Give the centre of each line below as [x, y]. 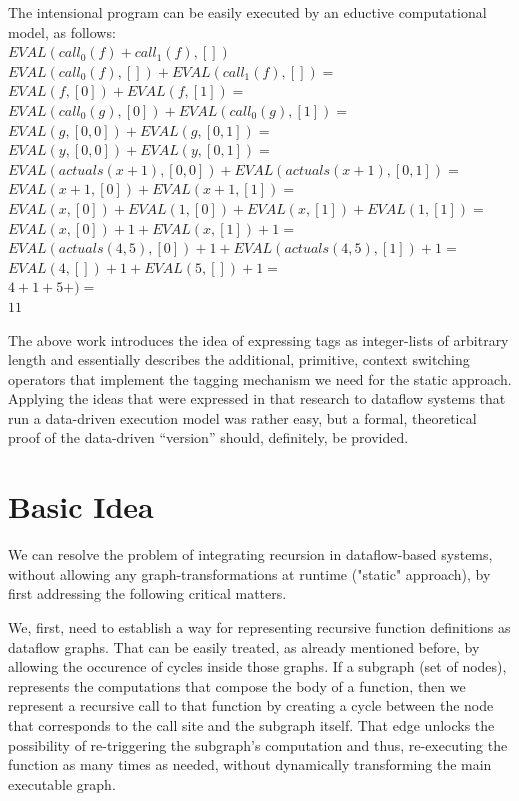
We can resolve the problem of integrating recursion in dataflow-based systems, [250, 554]
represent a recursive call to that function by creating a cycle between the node [251, 705]
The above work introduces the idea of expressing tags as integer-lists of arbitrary [258, 339]
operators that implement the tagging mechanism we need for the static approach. [260, 378]
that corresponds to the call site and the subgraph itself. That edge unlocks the [251, 724]
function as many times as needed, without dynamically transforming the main [250, 764]
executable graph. [62, 783]
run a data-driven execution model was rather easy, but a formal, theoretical [242, 417]
